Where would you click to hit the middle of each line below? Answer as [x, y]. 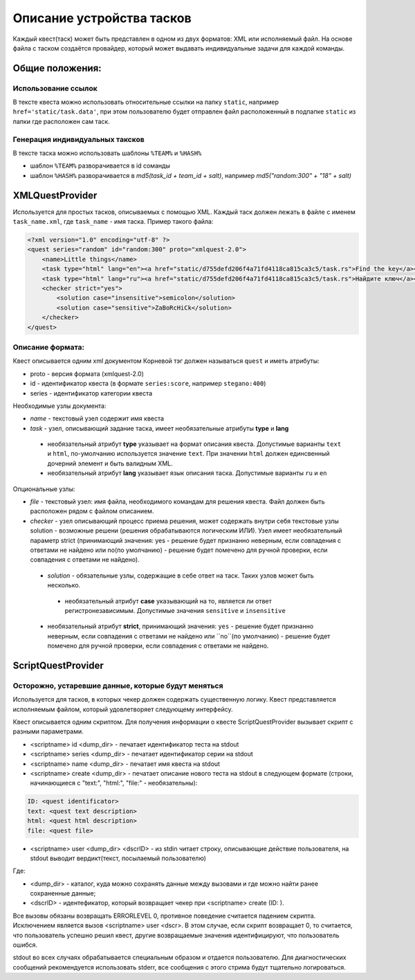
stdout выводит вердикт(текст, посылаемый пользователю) [118, 858]
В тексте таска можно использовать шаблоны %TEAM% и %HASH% [107, 153]
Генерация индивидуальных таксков [79, 139]
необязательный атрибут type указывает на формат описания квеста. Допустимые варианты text [194, 444]
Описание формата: [48, 347]
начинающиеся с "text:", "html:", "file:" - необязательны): [114, 783]
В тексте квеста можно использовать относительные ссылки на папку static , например [146, 102]
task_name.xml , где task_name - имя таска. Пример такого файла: [113, 222]
